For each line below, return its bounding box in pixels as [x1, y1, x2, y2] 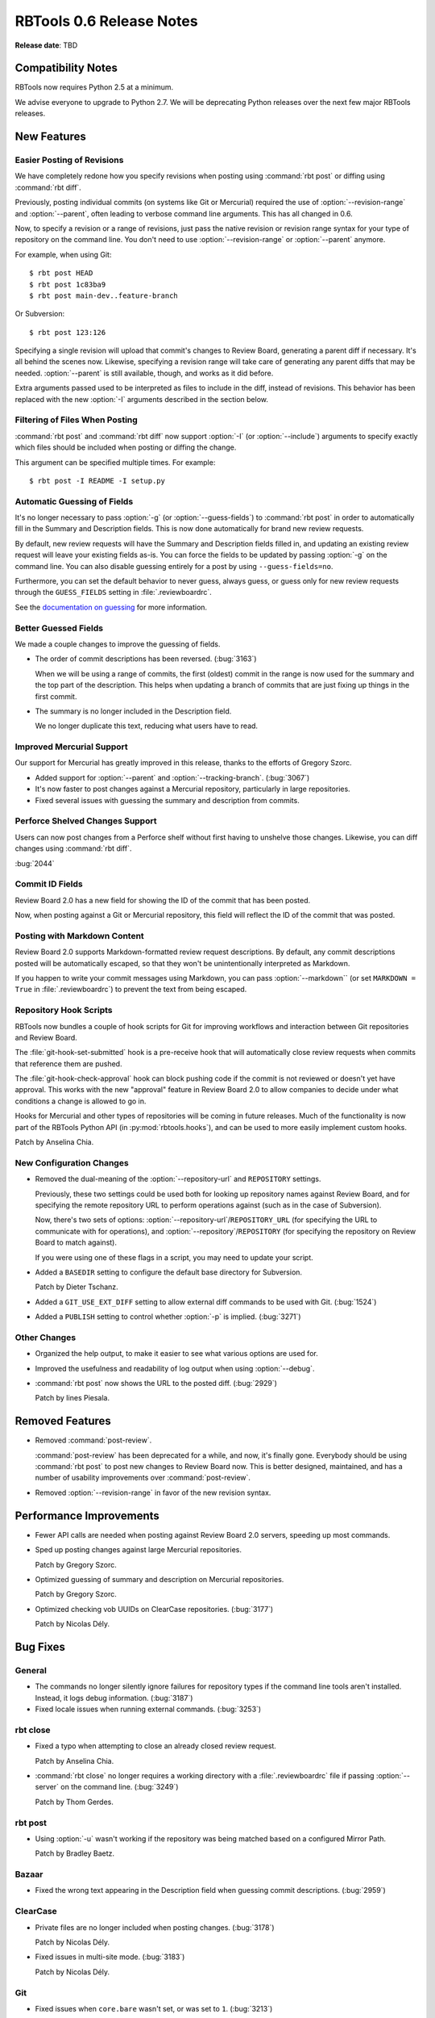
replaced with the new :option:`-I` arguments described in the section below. [14, 394, 269, 404]
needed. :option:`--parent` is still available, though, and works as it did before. [14, 368, 274, 378]
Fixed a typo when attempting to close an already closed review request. [35, 1741, 277, 1751]
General [14, 1664, 48, 1676]
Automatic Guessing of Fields [14, 496, 134, 507]
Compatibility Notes [14, 61, 118, 75]
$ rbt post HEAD [29, 269, 93, 278]
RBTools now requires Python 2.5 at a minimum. [14, 82, 174, 92]
